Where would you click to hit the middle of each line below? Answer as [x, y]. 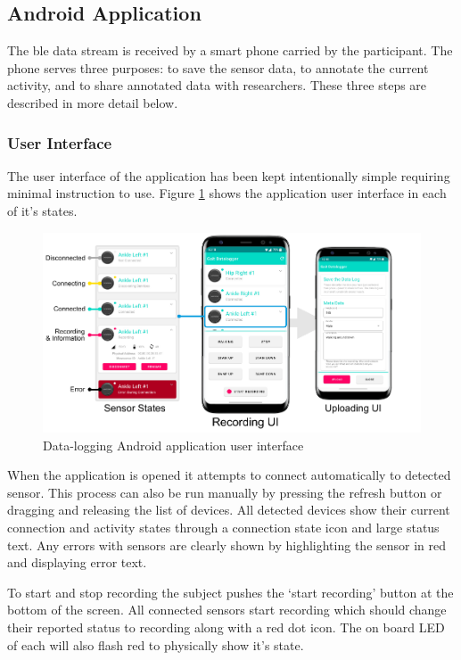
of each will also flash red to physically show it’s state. [156, 644]
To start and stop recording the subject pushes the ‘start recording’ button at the [230, 592]
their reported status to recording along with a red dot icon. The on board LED [226, 627]
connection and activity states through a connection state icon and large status [223, 528]
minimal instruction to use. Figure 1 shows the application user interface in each [227, 193]
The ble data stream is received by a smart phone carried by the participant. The [230, 50]
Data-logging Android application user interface [173, 445]
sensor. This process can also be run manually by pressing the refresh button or [225, 492]
